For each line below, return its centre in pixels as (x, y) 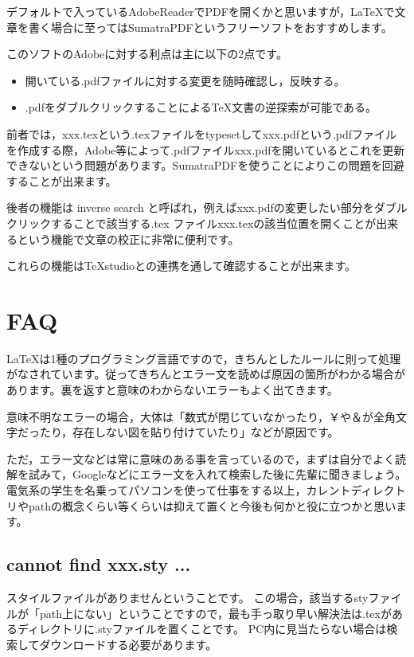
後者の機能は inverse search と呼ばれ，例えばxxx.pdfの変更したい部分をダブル (207, 207)
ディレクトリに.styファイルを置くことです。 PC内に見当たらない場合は (202, 629)
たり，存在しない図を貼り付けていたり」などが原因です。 (189, 432)
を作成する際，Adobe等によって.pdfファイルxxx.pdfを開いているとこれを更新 (206, 149)
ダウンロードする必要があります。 (128, 644)
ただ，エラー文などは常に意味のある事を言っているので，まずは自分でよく (201, 458)
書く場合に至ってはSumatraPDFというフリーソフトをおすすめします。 (210, 27)
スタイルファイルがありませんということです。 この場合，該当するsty (187, 597)
